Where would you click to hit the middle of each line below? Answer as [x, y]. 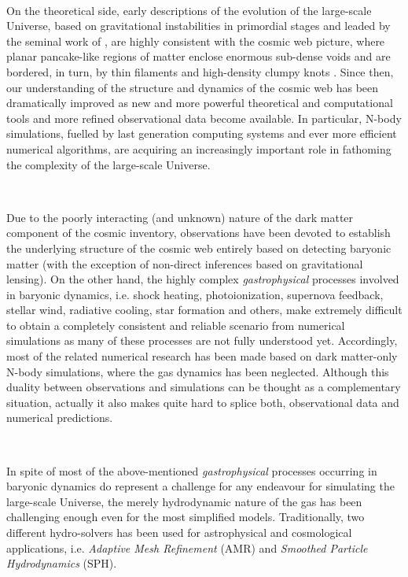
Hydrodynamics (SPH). [62, 563]
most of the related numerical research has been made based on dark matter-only [202, 356]
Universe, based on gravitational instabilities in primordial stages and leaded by [198, 26]
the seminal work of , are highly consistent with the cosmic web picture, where [196, 41]
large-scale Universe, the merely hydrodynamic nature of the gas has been [184, 501]
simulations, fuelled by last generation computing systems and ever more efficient [202, 133]
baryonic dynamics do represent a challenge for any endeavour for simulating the [200, 486]
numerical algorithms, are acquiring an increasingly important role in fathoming [199, 148]
